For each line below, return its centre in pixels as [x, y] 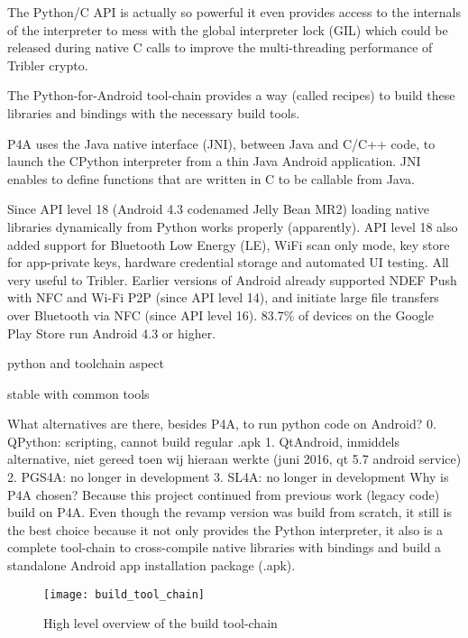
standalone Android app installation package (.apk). [151, 565]
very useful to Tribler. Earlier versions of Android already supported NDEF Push [232, 279]
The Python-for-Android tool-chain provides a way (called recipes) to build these [231, 95]
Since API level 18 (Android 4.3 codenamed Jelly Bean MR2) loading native [218, 209]
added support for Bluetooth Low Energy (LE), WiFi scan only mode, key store [229, 244]
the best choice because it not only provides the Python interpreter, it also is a [225, 529]
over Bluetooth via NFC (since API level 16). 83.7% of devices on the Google [220, 314]
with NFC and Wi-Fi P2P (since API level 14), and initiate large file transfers [223, 297]
